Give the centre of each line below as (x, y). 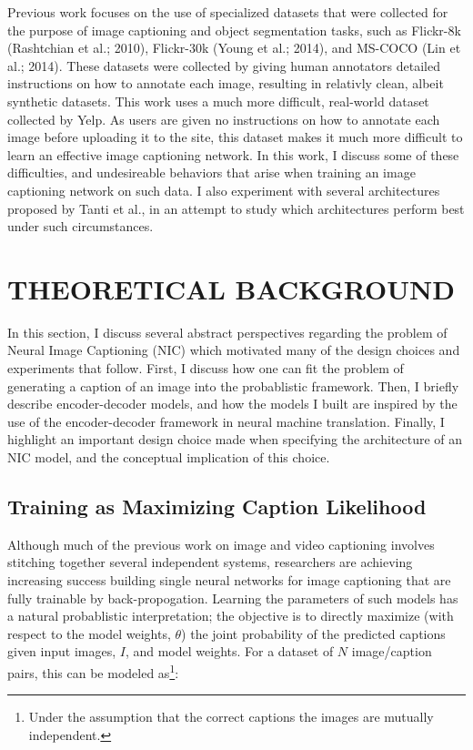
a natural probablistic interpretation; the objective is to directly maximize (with (231, 616)
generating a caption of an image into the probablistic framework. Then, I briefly (233, 385)
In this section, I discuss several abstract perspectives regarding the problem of (227, 332)
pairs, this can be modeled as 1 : (93, 671)
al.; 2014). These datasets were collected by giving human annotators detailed (224, 65)
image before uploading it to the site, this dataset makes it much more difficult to (235, 137)
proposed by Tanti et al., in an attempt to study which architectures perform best (236, 208)
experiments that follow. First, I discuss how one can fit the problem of (206, 368)
